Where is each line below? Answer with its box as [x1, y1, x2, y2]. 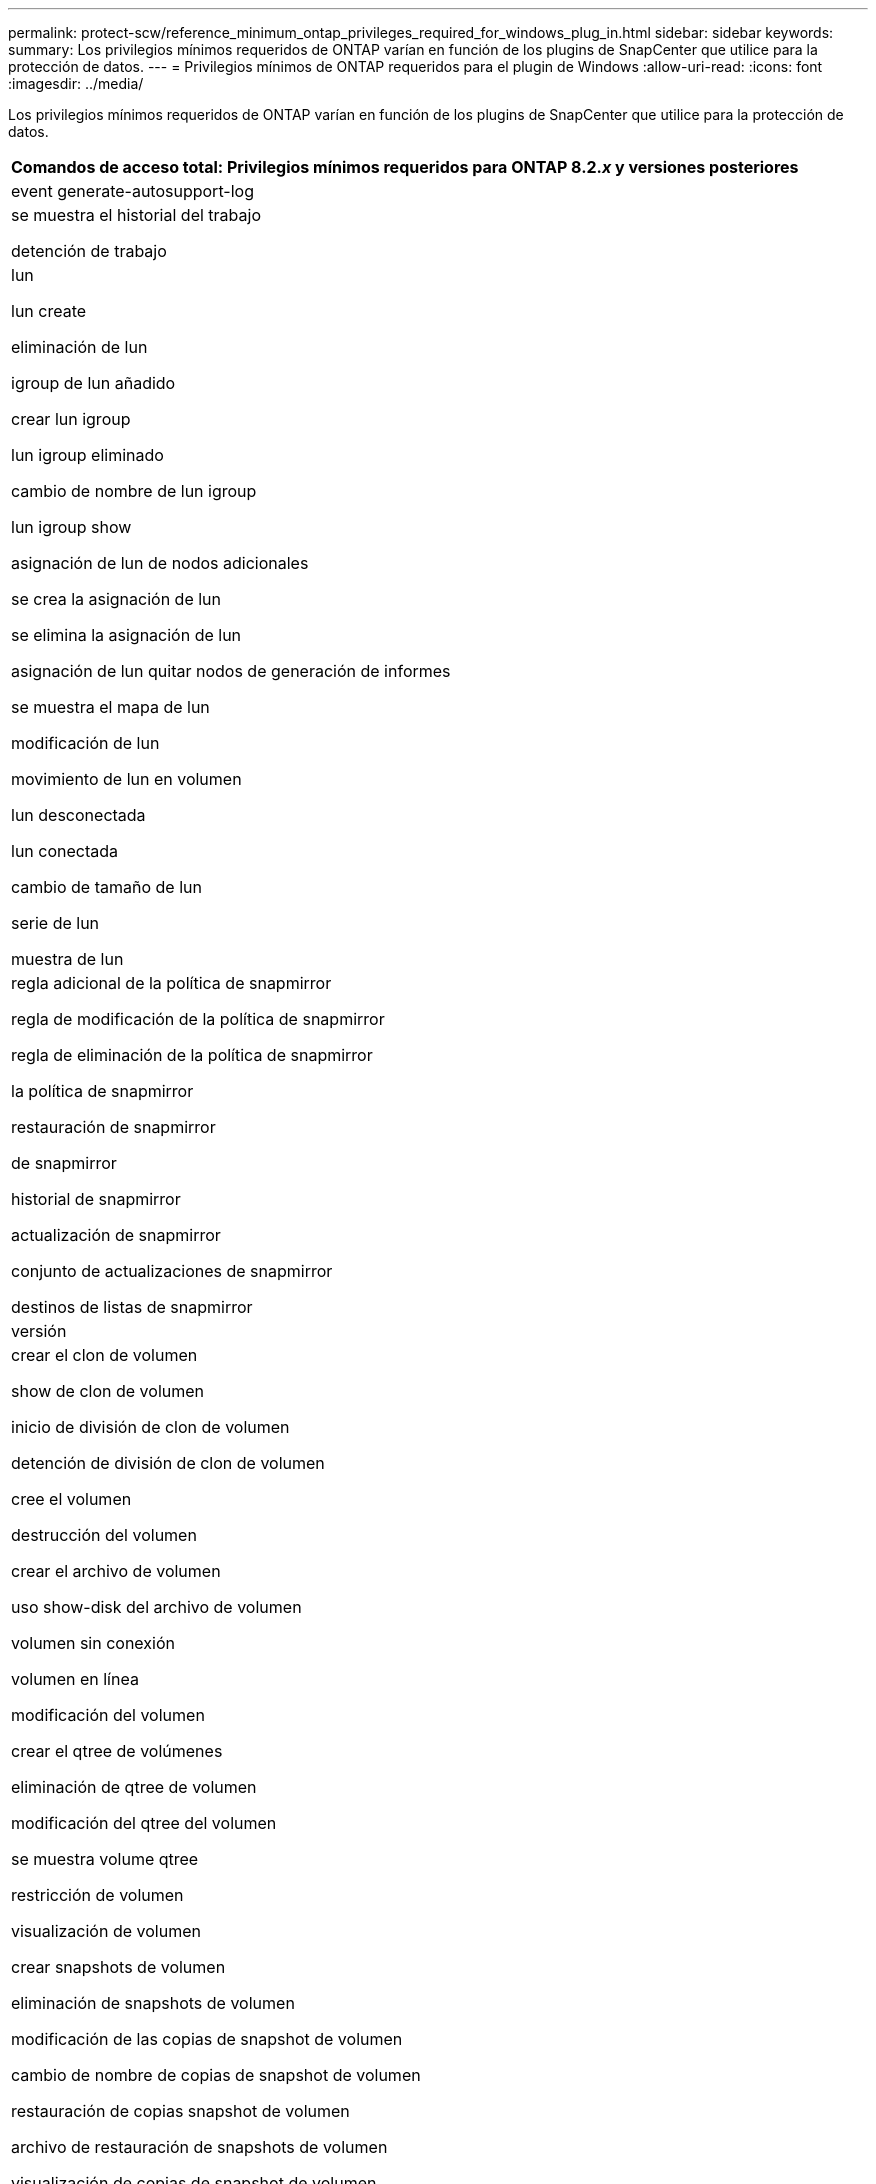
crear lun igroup [11, 409, 131, 429]
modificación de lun [11, 733, 160, 753]
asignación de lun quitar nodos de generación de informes [11, 661, 451, 681]
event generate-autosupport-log [11, 181, 254, 201]
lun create [11, 301, 87, 321]
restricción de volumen [11, 1885, 184, 1905]
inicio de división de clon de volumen [11, 1417, 290, 1437]
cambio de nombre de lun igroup [11, 481, 257, 501]
